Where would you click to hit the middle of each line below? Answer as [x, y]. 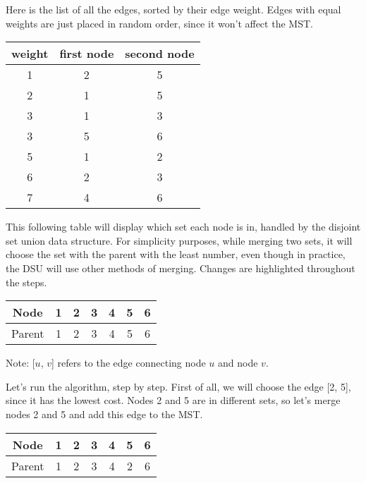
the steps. [26, 282]
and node [238, 363]
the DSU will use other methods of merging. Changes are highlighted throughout [181, 268]
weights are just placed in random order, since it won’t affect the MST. [159, 23]
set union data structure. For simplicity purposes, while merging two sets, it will [179, 240]
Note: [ [20, 363]
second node [160, 54]
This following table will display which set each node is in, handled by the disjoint [183, 227]
